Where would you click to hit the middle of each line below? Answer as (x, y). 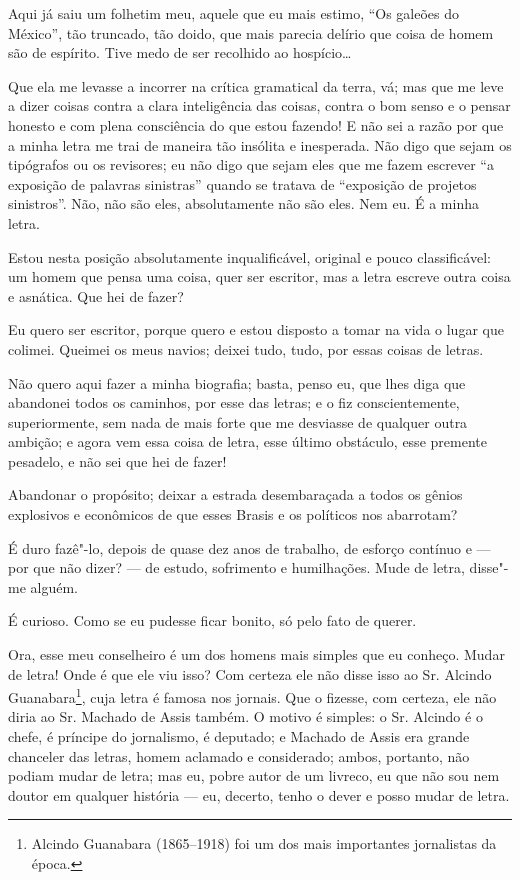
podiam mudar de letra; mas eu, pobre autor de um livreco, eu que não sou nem (254, 775)
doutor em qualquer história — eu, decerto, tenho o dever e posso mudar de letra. (259, 794)
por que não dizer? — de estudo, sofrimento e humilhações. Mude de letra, (236, 567)
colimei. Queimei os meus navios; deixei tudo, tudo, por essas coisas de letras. (246, 348)
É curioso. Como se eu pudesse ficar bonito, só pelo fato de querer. (212, 620)
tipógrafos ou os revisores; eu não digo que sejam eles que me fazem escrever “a (251, 164)
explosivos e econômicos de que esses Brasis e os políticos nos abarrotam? (233, 514)
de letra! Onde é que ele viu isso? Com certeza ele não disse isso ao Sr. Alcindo (250, 673)
